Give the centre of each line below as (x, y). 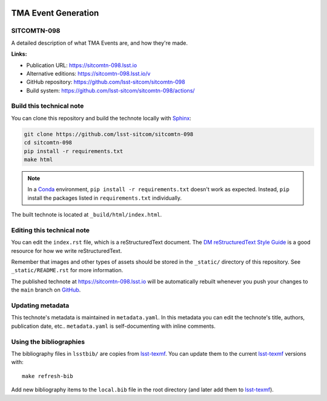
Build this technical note (48, 106)
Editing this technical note (51, 230)
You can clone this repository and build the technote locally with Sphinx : (101, 118)
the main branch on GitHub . (46, 290)
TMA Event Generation (55, 13)
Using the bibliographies (48, 342)
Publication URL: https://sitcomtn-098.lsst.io (82, 65)
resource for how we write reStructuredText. (67, 250)
